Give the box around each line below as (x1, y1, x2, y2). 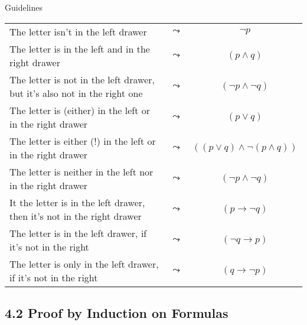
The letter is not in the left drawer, (9, 72, 155, 86)
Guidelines (5, 1, 43, 13)
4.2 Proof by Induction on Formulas (5, 303, 228, 321)
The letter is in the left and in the (9, 41, 150, 56)
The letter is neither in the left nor (9, 164, 153, 178)
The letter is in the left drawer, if (9, 226, 147, 240)
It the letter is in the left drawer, (9, 195, 145, 209)
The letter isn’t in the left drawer (9, 24, 147, 38)
